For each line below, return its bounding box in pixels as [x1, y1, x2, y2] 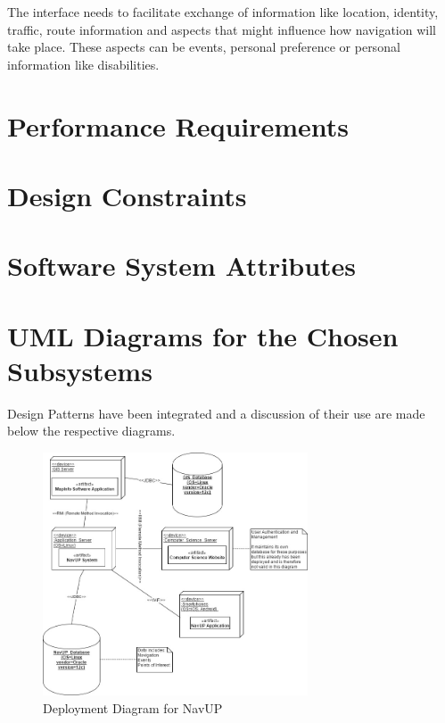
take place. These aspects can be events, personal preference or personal [7, 37, 400, 56]
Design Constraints [7, 177, 247, 213]
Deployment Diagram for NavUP [43, 699, 223, 718]
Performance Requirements [7, 107, 350, 144]
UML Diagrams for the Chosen [7, 317, 399, 353]
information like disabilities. [7, 54, 160, 73]
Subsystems [7, 352, 152, 388]
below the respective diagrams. [7, 421, 176, 440]
